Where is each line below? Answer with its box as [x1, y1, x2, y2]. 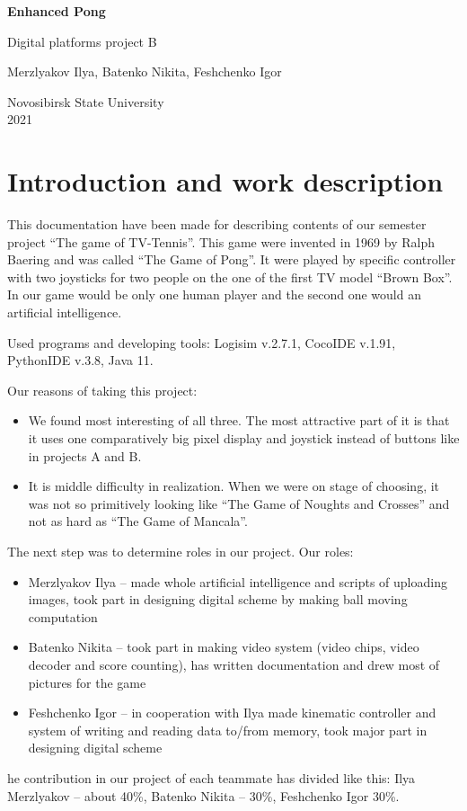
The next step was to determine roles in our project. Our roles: [7, 542, 354, 560]
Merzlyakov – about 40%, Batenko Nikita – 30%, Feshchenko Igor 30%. [7, 786, 400, 805]
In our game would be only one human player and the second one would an [7, 285, 421, 304]
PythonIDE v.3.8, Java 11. [7, 351, 154, 370]
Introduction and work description [7, 163, 444, 200]
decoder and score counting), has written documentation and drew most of [28, 655, 440, 673]
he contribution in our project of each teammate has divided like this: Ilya [7, 768, 416, 787]
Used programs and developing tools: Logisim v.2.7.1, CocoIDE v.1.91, [7, 333, 396, 352]
